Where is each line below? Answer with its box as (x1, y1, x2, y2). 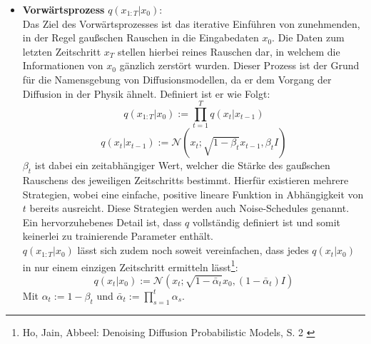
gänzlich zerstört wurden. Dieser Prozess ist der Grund (119, 58, 360, 73)
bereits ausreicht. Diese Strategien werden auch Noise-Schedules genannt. (29, 201, 350, 216)
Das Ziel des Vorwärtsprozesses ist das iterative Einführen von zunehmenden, (22, 16, 360, 31)
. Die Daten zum (272, 30, 345, 45)
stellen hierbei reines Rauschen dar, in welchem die (118, 44, 340, 59)
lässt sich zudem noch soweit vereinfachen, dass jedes (77, 243, 309, 258)
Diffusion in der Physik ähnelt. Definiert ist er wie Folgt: (22, 86, 270, 101)
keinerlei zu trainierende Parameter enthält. (22, 228, 213, 243)
